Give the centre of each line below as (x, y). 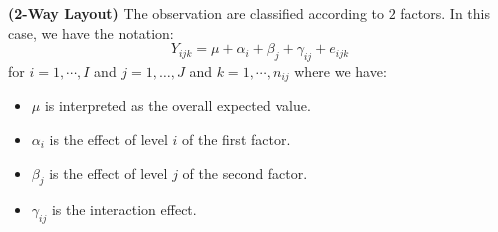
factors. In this (445, 13)
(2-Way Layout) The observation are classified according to (196, 13)
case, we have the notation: (91, 32)
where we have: (340, 70)
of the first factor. (236, 139)
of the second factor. (245, 172)
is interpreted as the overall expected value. (177, 105)
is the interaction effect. (124, 209)
